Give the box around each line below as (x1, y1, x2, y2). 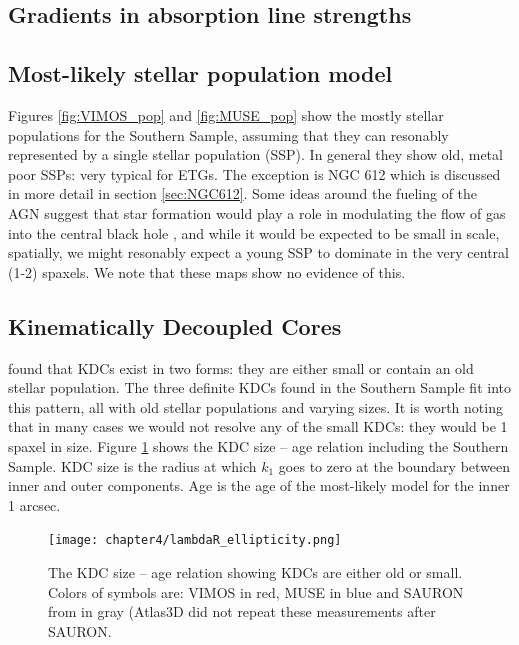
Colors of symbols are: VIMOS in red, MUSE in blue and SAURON (48, 581, 464, 602)
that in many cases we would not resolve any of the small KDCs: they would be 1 (8, 416, 508, 437)
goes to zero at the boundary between (278, 455, 511, 476)
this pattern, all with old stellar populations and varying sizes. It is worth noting (8, 396, 503, 417)
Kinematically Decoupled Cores (8, 310, 342, 341)
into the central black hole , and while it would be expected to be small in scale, (8, 222, 500, 243)
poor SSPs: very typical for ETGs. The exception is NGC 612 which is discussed (8, 163, 501, 184)
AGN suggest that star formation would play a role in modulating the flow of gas (8, 202, 506, 223)
